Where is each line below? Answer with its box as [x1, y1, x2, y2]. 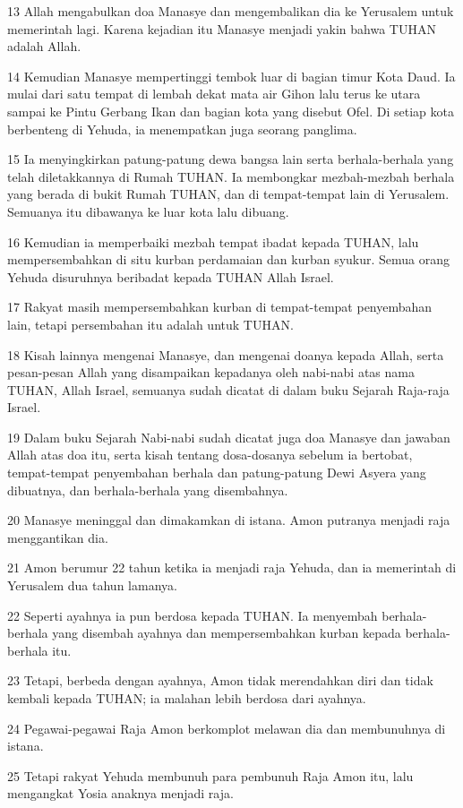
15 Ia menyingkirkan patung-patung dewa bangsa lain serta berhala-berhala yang [7, 150, 454, 168]
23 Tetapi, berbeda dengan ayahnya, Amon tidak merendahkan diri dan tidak [7, 671, 433, 690]
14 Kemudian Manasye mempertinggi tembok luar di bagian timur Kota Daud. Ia [7, 66, 456, 85]
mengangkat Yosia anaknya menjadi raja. [7, 784, 234, 803]
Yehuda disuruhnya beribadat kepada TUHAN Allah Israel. [7, 267, 334, 286]
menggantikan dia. [7, 528, 108, 546]
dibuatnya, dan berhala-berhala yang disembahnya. [7, 480, 288, 499]
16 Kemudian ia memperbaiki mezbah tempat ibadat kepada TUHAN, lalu [7, 232, 419, 251]
